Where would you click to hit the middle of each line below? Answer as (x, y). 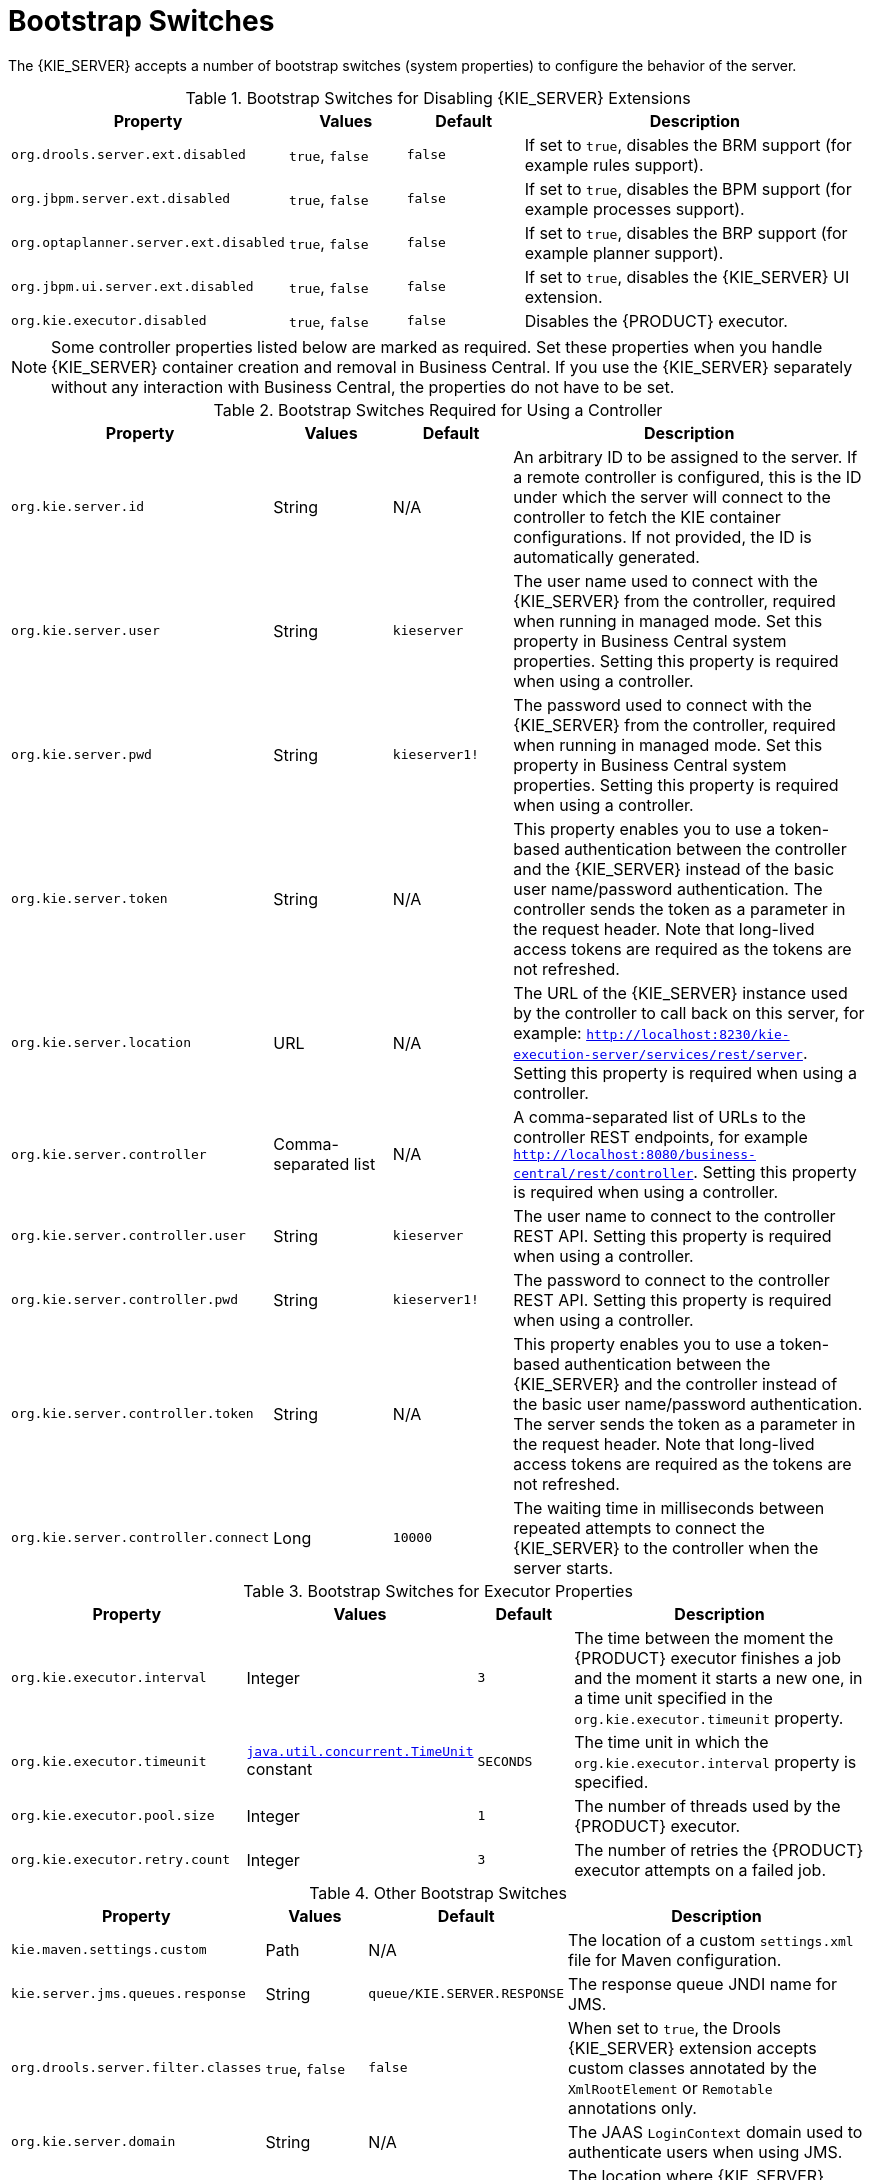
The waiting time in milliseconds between (669, 1507)
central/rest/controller (603, 1173)
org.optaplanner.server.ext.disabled (148, 243)
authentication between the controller (705, 848)
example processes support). (634, 208)
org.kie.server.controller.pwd (124, 1300)
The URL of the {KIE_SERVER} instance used (680, 992)
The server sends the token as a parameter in (684, 1423)
